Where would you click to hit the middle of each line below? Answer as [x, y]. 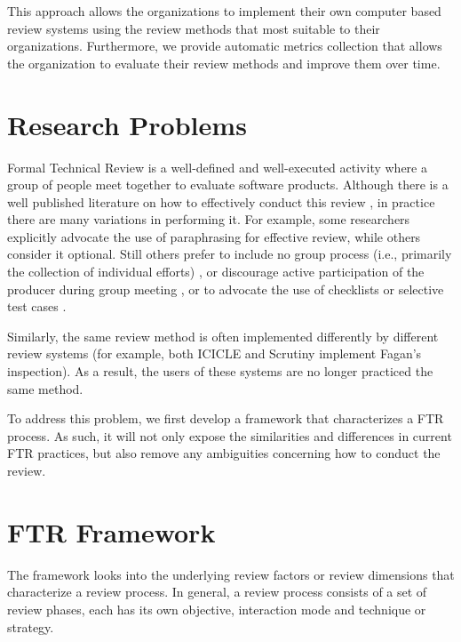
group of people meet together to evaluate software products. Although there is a [228, 185]
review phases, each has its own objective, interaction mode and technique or [217, 609]
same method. [45, 388]
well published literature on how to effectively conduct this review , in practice [221, 201]
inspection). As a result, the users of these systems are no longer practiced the [220, 371]
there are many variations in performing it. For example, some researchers [209, 219]
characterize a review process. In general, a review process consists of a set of [217, 592]
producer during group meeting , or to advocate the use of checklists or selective [226, 289]
